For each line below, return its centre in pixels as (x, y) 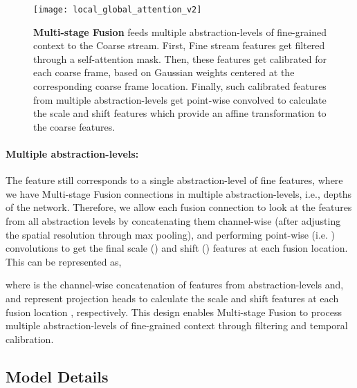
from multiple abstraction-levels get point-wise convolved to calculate (180, 99)
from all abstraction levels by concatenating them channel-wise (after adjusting (173, 220)
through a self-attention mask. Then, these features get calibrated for (180, 58)
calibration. (30, 339)
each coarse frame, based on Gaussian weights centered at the (164, 72)
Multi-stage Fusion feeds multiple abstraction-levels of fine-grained (180, 31)
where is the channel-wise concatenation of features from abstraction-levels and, (175, 285)
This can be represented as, (64, 261)
